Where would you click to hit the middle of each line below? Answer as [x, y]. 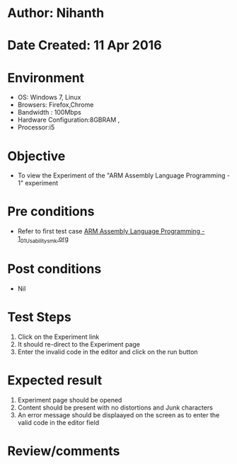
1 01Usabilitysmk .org [43, 240]
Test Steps [40, 317]
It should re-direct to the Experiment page [79, 344]
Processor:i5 [36, 127]
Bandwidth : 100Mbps [49, 112]
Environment [46, 77]
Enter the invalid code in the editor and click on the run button [108, 352]
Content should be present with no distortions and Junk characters [115, 407]
